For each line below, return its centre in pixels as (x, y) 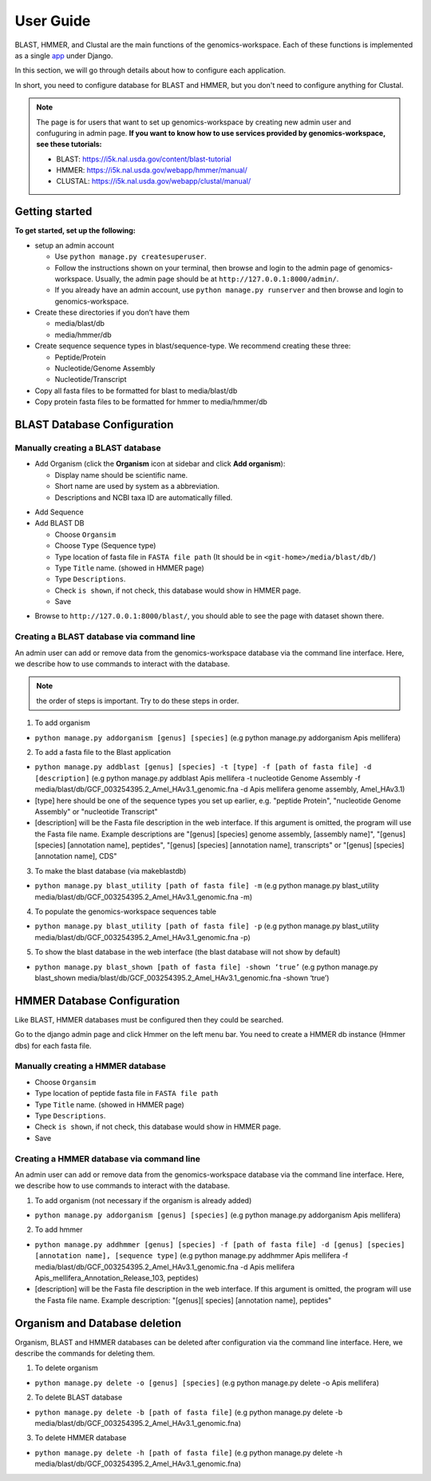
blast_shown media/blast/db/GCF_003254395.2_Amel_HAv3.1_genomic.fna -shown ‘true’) (182, 978)
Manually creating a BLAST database (88, 448)
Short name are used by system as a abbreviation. (137, 486)
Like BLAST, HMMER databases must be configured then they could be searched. (149, 1019)
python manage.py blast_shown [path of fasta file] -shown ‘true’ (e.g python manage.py (206, 967)
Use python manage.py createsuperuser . (130, 256)
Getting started (53, 212)
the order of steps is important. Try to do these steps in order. (138, 701)
